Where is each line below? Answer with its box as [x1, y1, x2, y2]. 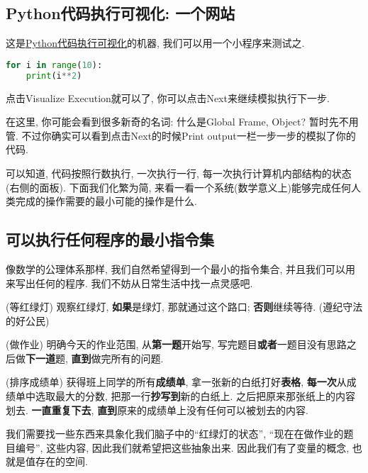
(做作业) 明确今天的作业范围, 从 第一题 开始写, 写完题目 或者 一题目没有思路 [6, 337, 347, 352]
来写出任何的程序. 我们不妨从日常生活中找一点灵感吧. [6, 275, 253, 290]
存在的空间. [35, 454, 88, 469]
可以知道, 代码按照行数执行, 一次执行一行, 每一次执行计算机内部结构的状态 [6, 165, 352, 180]
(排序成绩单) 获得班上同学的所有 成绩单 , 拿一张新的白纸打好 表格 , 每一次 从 [6, 374, 347, 389]
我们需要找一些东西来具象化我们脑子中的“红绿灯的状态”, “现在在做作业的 [6, 426, 344, 441]
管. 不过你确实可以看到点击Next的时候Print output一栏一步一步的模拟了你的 [6, 128, 356, 143]
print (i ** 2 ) [26, 70, 82, 81]
